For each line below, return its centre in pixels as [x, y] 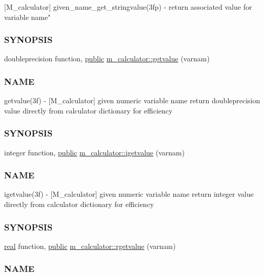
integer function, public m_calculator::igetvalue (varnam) [95, 152]
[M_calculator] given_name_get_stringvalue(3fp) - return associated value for [128, 7]
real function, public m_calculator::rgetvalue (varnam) [90, 246]
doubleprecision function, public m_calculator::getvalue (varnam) [107, 59]
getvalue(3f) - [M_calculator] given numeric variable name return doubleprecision [132, 100]
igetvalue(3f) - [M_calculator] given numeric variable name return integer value [129, 194]
